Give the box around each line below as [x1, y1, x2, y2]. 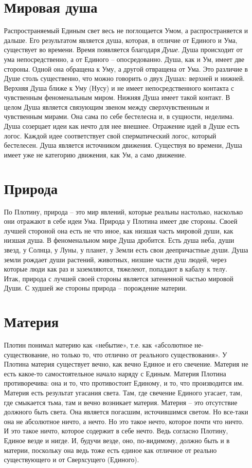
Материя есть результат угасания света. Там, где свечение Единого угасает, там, [4, 388, 242, 397]
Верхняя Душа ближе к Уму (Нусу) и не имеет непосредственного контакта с [4, 82, 234, 93]
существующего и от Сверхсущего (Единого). [4, 454, 139, 465]
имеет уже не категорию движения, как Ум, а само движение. [4, 149, 187, 159]
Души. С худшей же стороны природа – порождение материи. [4, 283, 187, 293]
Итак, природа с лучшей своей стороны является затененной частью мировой [4, 273, 234, 283]
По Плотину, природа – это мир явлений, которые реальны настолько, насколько [4, 206, 243, 216]
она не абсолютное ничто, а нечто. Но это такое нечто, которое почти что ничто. [4, 416, 244, 426]
